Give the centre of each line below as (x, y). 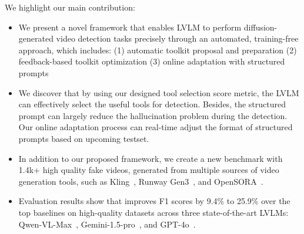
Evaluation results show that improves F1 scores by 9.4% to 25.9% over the (154, 201)
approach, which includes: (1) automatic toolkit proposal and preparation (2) (158, 50)
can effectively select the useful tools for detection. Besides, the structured (152, 104)
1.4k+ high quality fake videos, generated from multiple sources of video (149, 170)
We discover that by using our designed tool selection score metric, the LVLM (159, 92)
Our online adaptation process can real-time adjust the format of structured (156, 127)
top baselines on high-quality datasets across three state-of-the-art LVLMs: (153, 212)
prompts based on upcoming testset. (84, 138)
